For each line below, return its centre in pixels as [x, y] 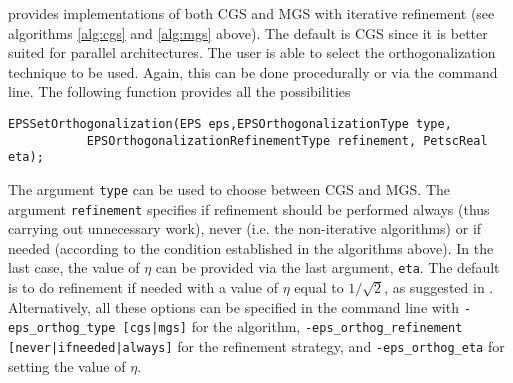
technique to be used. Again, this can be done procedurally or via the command [253, 71]
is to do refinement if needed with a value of [143, 287]
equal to [319, 287]
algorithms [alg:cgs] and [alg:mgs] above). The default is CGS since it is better [248, 32]
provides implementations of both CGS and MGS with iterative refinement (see [251, 13]
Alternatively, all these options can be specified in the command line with [233, 306]
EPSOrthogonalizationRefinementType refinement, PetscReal [287, 140]
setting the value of [67, 365]
